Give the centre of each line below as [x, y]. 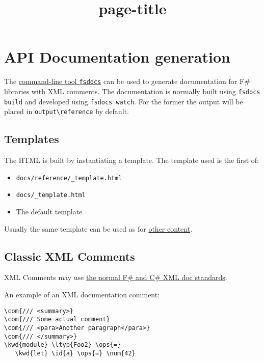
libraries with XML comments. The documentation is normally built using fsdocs [132, 91]
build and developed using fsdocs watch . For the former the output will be [124, 101]
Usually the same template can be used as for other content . [98, 228]
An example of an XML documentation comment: [82, 295]
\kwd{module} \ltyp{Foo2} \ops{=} [63, 345]
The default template [49, 212]
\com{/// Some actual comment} [57, 320]
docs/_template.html [51, 195]
